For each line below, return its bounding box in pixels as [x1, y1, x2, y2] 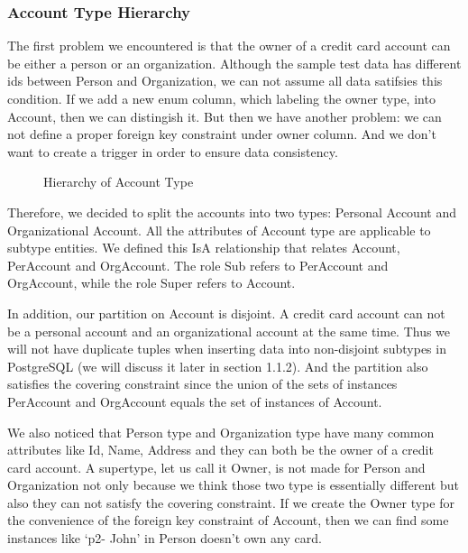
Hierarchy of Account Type [43, 172, 194, 191]
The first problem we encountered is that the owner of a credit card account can [7, 36, 451, 55]
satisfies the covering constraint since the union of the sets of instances [7, 374, 398, 393]
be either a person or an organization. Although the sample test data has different [7, 53, 462, 72]
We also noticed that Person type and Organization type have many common [7, 422, 435, 441]
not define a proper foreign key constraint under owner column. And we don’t [7, 124, 436, 143]
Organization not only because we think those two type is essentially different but [7, 475, 459, 494]
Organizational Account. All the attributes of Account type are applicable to [7, 220, 431, 239]
